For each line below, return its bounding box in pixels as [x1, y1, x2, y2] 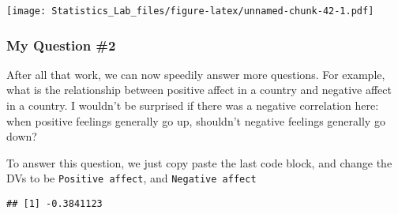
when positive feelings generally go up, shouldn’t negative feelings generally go [6, 112, 385, 129]
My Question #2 [6, 35, 116, 54]
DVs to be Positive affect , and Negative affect [6, 170, 257, 186]
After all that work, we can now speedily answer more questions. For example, [6, 66, 385, 82]
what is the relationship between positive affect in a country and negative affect [6, 81, 392, 98]
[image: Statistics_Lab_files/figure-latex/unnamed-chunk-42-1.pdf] [6, 6, 374, 17]
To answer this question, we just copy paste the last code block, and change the [6, 154, 392, 171]
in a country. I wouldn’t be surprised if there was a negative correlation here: [6, 97, 379, 114]
